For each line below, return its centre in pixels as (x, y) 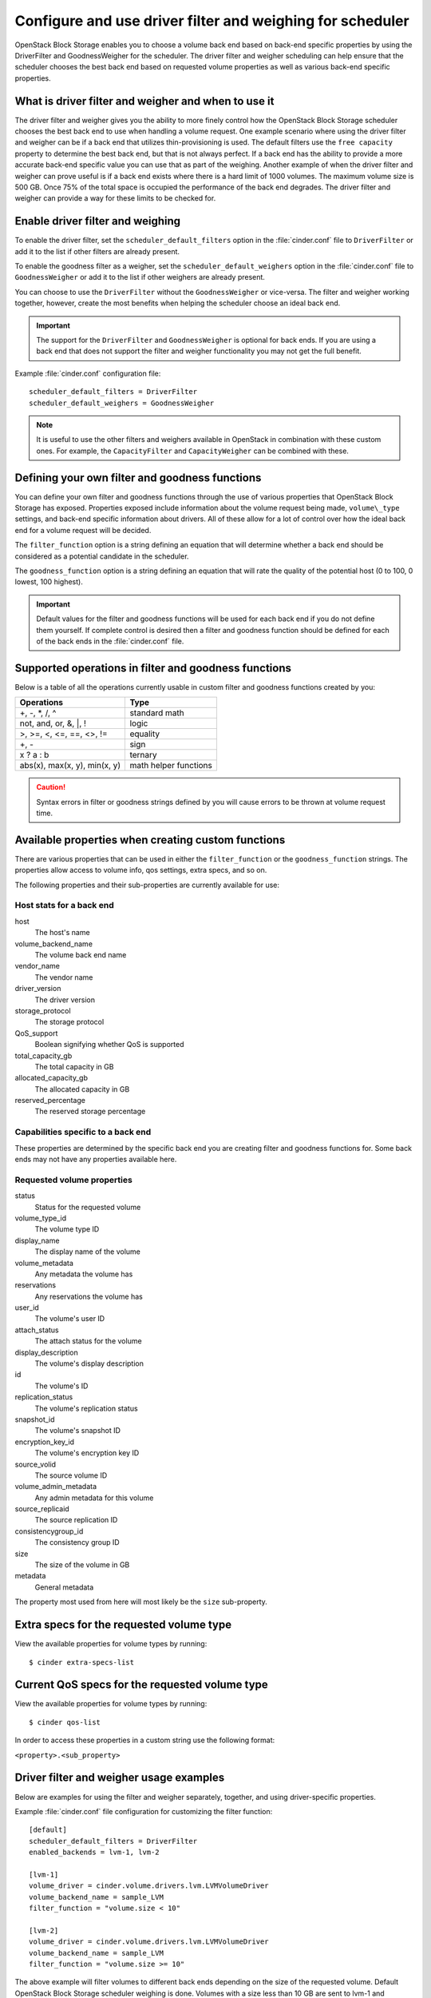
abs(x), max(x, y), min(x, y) (70, 766)
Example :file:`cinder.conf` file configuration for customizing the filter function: (144, 1811)
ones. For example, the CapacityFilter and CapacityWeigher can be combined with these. (192, 451)
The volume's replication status (87, 1408)
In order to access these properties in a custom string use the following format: (145, 1740)
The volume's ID (61, 1386)
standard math (157, 713)
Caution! (51, 787)
